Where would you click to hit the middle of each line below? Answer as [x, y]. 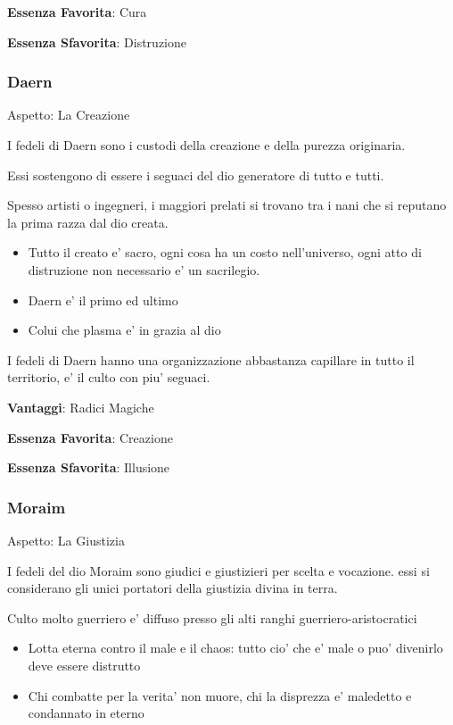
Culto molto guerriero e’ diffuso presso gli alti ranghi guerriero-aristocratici [212, 617]
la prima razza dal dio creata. [88, 222]
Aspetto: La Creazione [69, 115]
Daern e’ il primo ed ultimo [103, 300]
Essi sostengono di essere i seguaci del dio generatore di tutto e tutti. [196, 175]
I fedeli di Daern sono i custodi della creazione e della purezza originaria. [206, 145]
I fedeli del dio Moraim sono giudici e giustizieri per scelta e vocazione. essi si [218, 570]
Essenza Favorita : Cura [77, 12]
